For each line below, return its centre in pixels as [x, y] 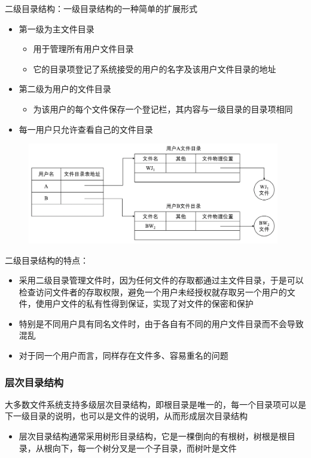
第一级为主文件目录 [57, 28]
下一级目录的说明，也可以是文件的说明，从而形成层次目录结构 [126, 416]
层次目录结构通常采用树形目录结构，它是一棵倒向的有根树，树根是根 [153, 436]
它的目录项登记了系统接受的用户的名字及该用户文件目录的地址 [155, 68]
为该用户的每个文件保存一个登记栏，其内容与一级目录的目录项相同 [163, 109]
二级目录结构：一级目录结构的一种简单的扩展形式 [101, 8]
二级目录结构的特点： [47, 260]
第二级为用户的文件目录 [65, 89]
